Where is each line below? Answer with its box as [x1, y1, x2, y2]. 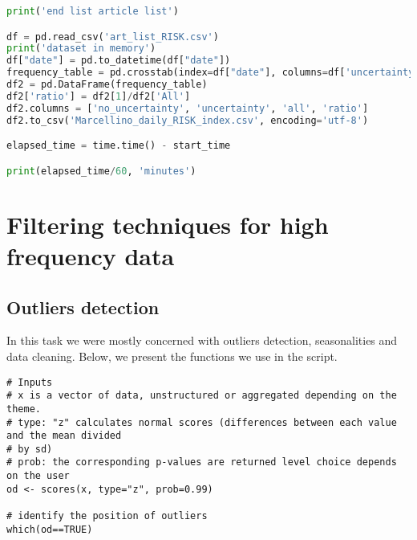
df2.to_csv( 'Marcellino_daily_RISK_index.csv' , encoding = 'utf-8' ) [6, 114, 369, 126]
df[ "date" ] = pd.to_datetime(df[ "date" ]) [6, 55, 231, 67]
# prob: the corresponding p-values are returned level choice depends [6, 456, 397, 468]
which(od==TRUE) [6, 523, 93, 535]
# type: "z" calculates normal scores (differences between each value [6, 416, 397, 428]
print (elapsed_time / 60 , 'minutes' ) [6, 165, 196, 177]
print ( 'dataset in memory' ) [6, 43, 156, 55]
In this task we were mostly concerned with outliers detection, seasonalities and [6, 332, 398, 349]
